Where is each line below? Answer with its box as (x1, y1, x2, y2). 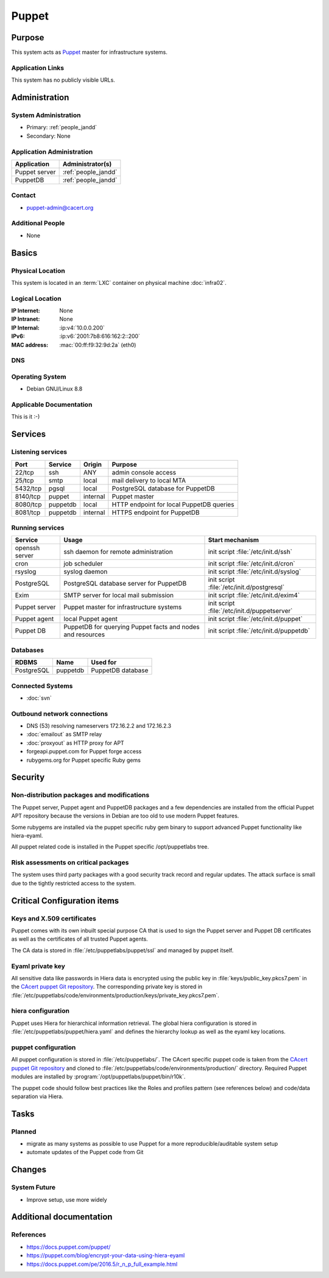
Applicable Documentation (11, 400, 93, 409)
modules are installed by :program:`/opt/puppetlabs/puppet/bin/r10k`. (11, 1073, 186, 1080)
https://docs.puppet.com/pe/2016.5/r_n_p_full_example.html (26, 1260, 178, 1268)
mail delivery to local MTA (111, 476, 186, 484)
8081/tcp (15, 508, 41, 517)
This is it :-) (11, 413, 40, 420)
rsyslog (15, 567, 37, 576)
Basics (11, 248, 38, 258)
